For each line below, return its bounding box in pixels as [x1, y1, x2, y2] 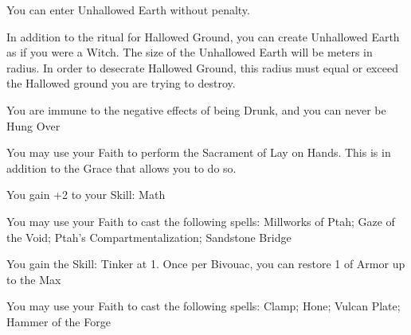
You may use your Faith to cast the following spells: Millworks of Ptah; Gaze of [6, 212, 395, 229]
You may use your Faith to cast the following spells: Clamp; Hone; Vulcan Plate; [6, 298, 401, 314]
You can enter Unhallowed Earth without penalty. [6, 2, 250, 18]
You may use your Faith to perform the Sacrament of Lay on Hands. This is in [6, 144, 391, 161]
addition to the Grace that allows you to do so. [6, 159, 237, 176]
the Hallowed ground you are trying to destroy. [6, 75, 236, 92]
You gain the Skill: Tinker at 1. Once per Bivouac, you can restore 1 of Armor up [6, 255, 405, 272]
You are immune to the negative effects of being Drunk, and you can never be [6, 101, 386, 118]
